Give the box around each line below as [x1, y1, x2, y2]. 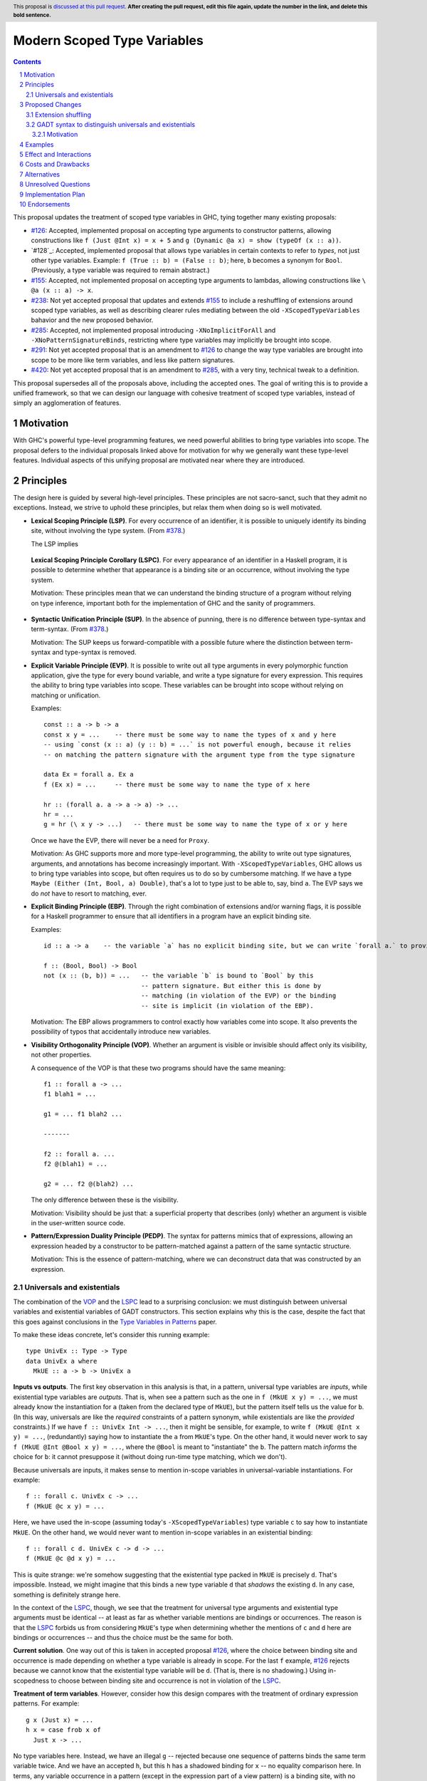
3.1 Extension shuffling [26, 110, 92, 119]
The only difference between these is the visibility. [31, 1195, 179, 1204]
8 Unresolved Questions [19, 180, 90, 189]
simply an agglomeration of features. [13, 399, 121, 407]
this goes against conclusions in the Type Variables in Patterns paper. [13, 1317, 217, 1326]
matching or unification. [31, 691, 101, 700]
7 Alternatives [19, 170, 60, 178]
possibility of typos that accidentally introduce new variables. [31, 1027, 211, 1036]
